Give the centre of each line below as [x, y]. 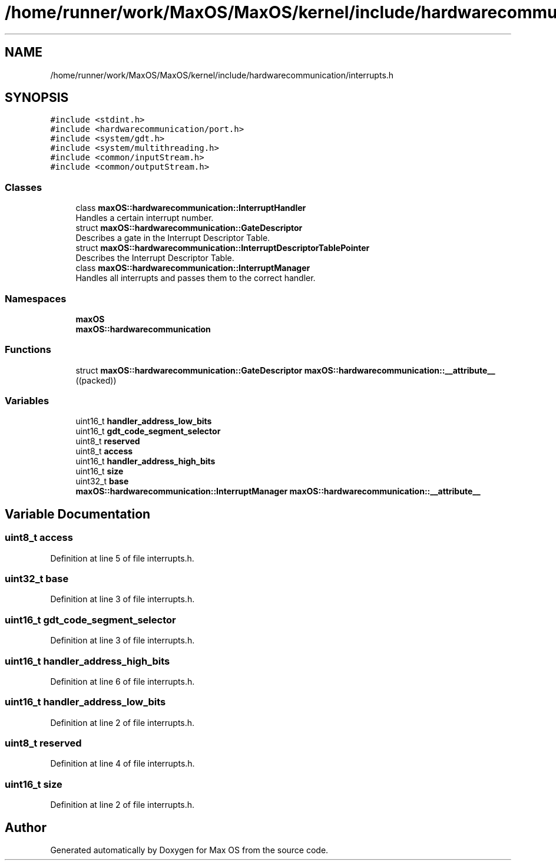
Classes [24, 187]
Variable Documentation [78, 514]
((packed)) [96, 380]
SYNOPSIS [37, 98]
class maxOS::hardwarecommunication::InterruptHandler [191, 208]
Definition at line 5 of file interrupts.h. [122, 558]
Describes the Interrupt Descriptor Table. [155, 258]
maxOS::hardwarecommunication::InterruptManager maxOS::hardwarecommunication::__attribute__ [278, 491]
